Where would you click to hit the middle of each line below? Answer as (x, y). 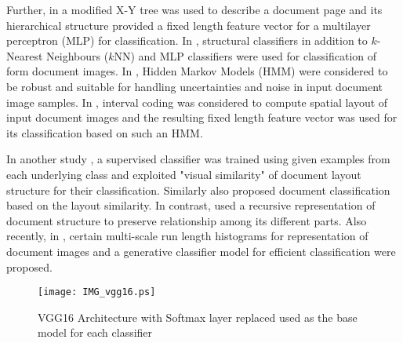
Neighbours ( (78, 55)
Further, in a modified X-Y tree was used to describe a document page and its (194, 9)
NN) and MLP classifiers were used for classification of (245, 55)
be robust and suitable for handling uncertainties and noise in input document (195, 86)
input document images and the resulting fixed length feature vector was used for (202, 117)
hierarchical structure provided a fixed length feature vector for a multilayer (189, 25)
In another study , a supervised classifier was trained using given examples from (198, 159)
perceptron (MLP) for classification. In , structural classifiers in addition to (187, 40)
